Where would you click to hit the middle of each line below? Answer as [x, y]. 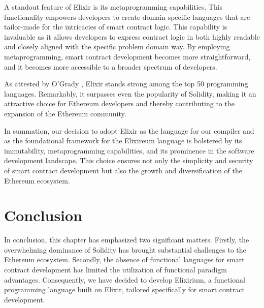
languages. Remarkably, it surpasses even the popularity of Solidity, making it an [130, 93]
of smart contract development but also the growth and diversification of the [123, 170]
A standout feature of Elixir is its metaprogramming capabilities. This [113, 7]
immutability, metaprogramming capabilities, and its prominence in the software [129, 150]
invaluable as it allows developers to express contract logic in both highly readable [132, 36]
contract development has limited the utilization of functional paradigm [115, 269]
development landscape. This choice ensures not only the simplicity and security [129, 160]
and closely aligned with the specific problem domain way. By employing [117, 47]
